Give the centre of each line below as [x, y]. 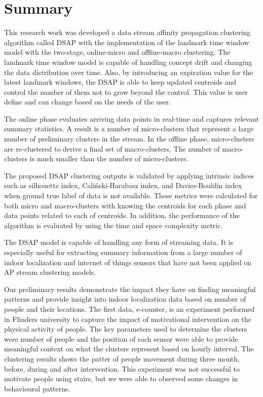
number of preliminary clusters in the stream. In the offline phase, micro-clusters [129, 139]
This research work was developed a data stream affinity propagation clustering [127, 32]
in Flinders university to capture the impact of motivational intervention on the [128, 319]
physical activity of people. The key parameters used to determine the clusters [126, 329]
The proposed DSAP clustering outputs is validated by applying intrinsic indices [129, 175]
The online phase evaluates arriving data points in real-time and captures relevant [131, 118]
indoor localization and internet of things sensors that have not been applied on [128, 262]
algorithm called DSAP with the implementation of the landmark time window [127, 42]
